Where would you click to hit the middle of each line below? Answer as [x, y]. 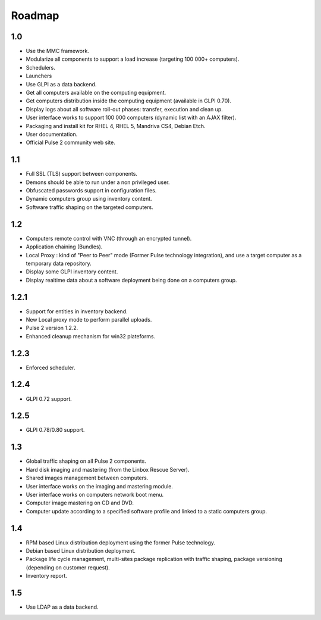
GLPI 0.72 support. [49, 398]
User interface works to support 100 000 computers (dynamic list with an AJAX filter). [131, 118]
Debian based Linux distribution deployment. [81, 551]
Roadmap [35, 15]
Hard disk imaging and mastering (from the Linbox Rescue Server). [108, 469]
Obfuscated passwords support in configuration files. [91, 191]
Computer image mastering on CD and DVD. [80, 503]
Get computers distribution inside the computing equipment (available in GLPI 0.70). [129, 101]
